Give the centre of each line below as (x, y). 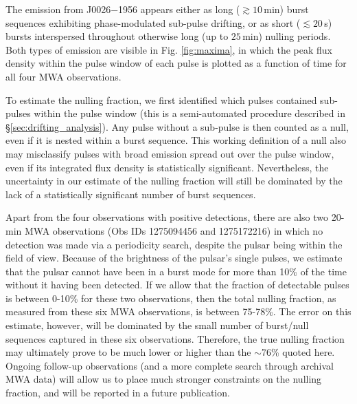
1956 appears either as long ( (179, 9)
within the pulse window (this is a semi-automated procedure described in (189, 113)
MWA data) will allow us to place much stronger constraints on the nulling (164, 379)
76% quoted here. (298, 352)
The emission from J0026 (58, 9)
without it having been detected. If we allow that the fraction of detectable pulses (177, 285)
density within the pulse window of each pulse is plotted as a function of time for (176, 63)
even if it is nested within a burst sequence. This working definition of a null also (176, 140)
